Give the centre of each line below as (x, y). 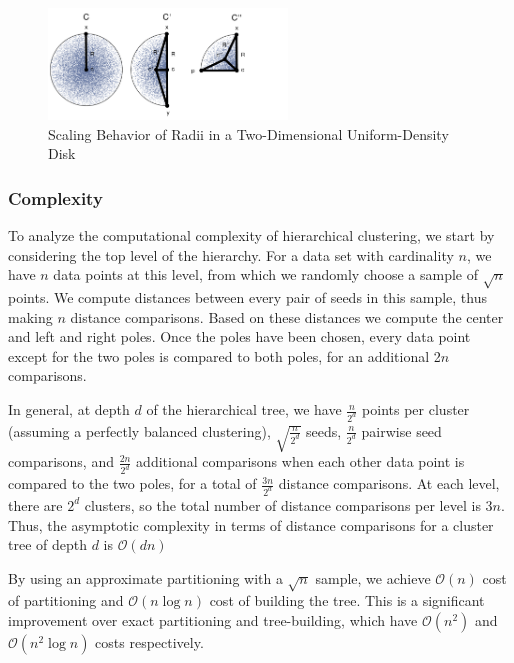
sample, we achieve (373, 577)
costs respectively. (149, 642)
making (30, 316)
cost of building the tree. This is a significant (347, 600)
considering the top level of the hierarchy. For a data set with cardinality (231, 254)
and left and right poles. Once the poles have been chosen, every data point (239, 336)
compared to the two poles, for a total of (132, 483)
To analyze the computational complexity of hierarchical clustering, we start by (251, 235)
